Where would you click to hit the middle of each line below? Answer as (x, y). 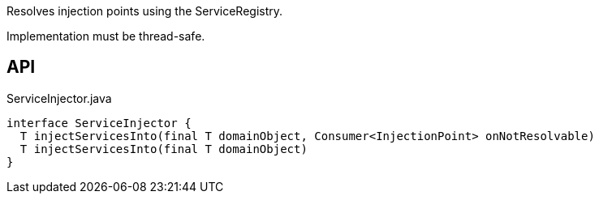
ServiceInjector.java (59, 98)
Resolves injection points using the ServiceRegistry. (145, 11)
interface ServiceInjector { (99, 123)
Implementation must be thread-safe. (106, 36)
